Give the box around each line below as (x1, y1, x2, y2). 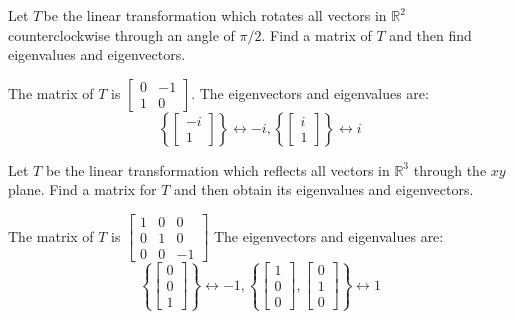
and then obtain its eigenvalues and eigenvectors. (173, 179, 474, 200)
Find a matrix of (270, 24, 372, 45)
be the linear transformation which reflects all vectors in (45, 159, 390, 180)
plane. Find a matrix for (8, 179, 157, 200)
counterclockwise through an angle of (8, 24, 235, 45)
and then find (389, 24, 472, 45)
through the (413, 159, 487, 180)
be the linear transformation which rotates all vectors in (43, 5, 387, 25)
